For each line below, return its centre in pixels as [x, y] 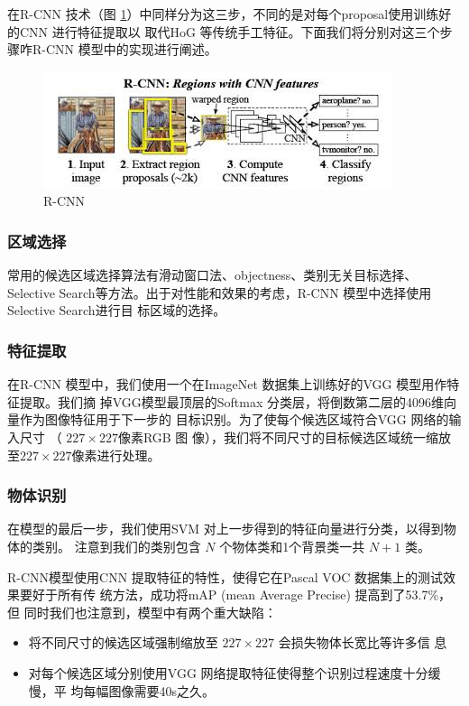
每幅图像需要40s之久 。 [149, 690]
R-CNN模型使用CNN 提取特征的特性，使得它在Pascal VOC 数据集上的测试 [225, 576]
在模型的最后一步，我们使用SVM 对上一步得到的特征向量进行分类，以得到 [225, 529]
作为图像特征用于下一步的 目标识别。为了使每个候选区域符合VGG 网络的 [234, 419]
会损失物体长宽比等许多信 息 [363, 642]
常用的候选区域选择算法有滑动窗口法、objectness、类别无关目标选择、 [212, 275]
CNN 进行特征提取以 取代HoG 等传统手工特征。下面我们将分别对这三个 [230, 31]
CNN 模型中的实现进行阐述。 [131, 49]
